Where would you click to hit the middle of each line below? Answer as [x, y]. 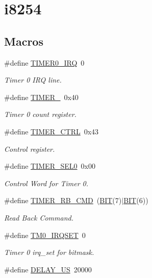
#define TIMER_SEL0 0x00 [50, 166]
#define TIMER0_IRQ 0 [44, 62]
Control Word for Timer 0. [46, 183]
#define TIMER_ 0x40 [41, 97]
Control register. [30, 148]
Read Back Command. [39, 217]
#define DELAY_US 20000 [48, 269]
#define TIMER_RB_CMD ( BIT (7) [63, 200]
